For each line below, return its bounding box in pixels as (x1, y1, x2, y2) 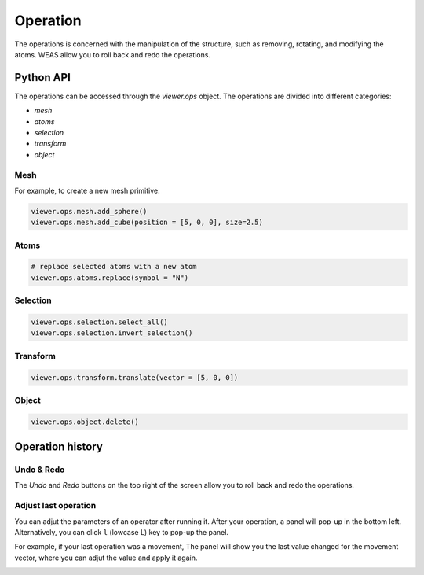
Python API (14, 71, 71, 84)
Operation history (14, 440, 104, 454)
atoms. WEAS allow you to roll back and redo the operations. (14, 50, 211, 59)
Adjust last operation (14, 500, 97, 511)
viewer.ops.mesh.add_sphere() (31, 207, 148, 216)
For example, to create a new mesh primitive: (14, 186, 160, 195)
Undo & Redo (14, 464, 65, 475)
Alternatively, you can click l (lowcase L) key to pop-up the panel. (14, 527, 229, 536)
